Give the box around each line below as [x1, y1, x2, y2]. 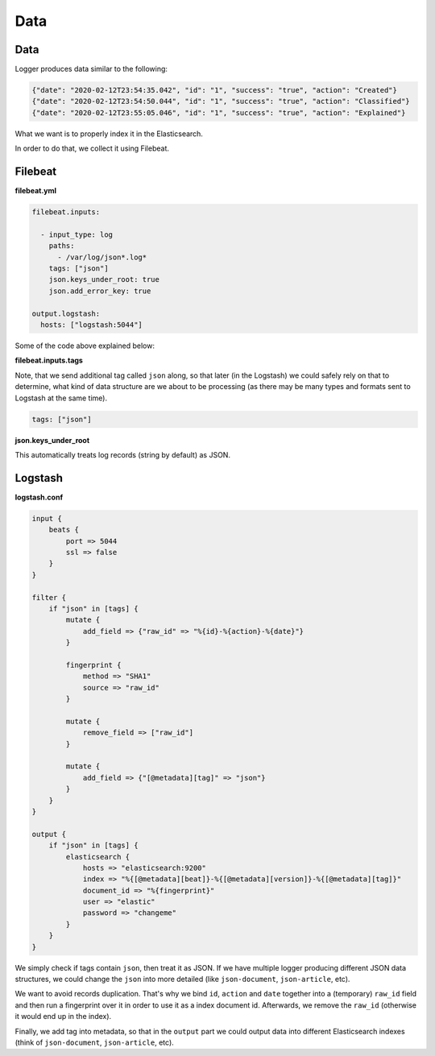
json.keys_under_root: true [48, 275, 160, 284]
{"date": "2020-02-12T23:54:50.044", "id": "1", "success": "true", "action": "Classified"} [31, 97, 410, 106]
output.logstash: [31, 309, 101, 318]
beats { [48, 525, 80, 535]
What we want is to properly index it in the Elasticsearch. [14, 129, 203, 139]
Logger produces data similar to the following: [14, 64, 168, 74]
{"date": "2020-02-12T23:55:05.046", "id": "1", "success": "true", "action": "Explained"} [31, 108, 406, 117]
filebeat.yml [14, 186, 56, 196]
